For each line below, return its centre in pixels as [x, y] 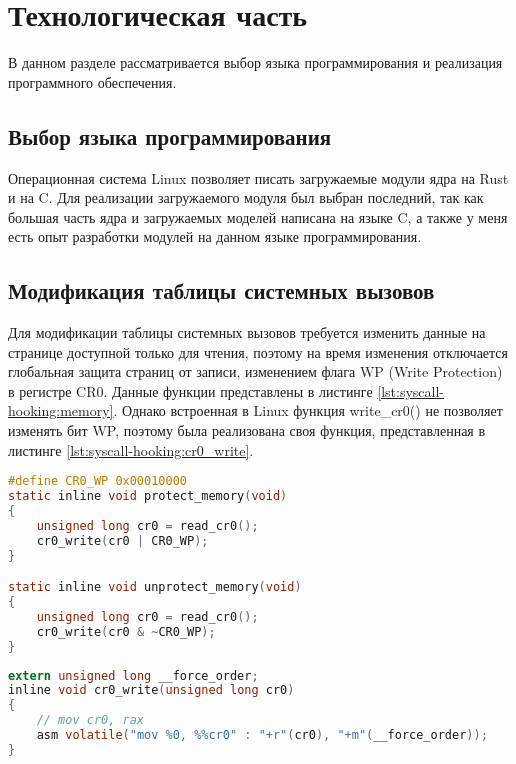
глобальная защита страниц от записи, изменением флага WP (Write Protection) [255, 371]
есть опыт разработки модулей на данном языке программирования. [215, 236]
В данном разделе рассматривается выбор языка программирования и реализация [255, 62]
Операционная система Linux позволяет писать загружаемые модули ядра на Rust [258, 177]
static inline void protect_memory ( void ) [148, 496]
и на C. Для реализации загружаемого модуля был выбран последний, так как [246, 197]
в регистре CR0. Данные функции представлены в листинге [190, 390]
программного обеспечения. [92, 81]
